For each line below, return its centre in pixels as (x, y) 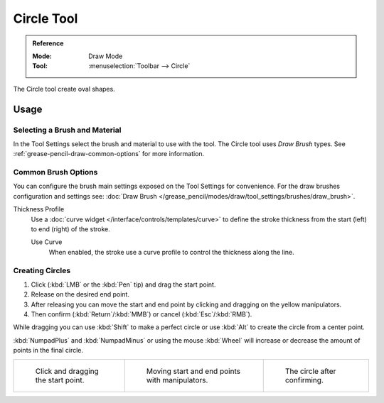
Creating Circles (42, 270)
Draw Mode (106, 56)
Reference (48, 43)
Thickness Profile (39, 209)
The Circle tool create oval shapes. (64, 89)
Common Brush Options (55, 172)
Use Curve (47, 242)
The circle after (310, 371)
